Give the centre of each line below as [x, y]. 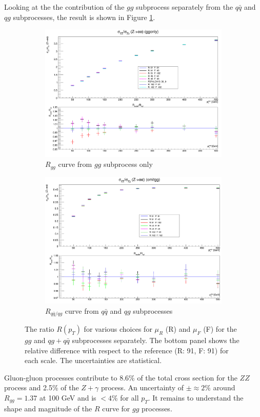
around [224, 387]
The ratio [39, 329]
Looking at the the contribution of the [64, 7]
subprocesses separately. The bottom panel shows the [156, 340]
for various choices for [118, 329]
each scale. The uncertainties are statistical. [93, 360]
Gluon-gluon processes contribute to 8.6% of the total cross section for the [121, 377]
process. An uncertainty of [142, 387]
